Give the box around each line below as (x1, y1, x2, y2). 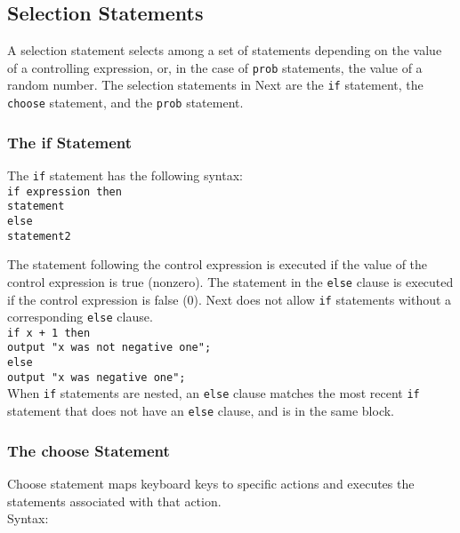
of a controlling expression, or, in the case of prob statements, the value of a (7, 58, 423, 76)
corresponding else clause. (7, 307, 153, 326)
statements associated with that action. (7, 491, 222, 510)
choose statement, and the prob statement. (7, 93, 244, 112)
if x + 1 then (7, 326, 91, 339)
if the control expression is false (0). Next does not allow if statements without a (7, 290, 452, 308)
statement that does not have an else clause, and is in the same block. (7, 402, 394, 420)
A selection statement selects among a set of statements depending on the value (7, 41, 442, 60)
